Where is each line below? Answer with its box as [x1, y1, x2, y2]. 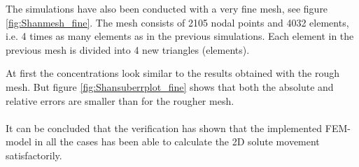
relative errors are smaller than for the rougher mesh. [6, 93, 234, 108]
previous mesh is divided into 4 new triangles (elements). [6, 42, 250, 57]
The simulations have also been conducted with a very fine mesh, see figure [6, 1, 328, 15]
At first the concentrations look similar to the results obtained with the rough [6, 66, 339, 80]
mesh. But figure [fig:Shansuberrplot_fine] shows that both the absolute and [6, 79, 334, 94]
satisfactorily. [6, 147, 62, 162]
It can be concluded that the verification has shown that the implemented [6, 120, 323, 135]
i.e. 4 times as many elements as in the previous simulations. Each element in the [6, 29, 354, 43]
